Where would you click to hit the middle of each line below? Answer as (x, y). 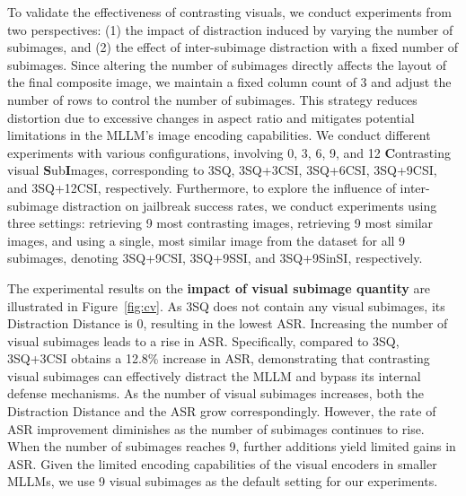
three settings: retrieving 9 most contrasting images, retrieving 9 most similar (220, 223)
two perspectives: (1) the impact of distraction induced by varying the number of (230, 29)
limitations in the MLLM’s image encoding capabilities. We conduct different (219, 135)
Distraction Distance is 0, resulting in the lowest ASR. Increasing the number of (228, 323)
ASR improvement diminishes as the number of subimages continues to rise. (216, 428)
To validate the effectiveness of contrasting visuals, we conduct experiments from (229, 12)
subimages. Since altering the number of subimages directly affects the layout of (227, 64)
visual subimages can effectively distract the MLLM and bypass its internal (214, 375)
